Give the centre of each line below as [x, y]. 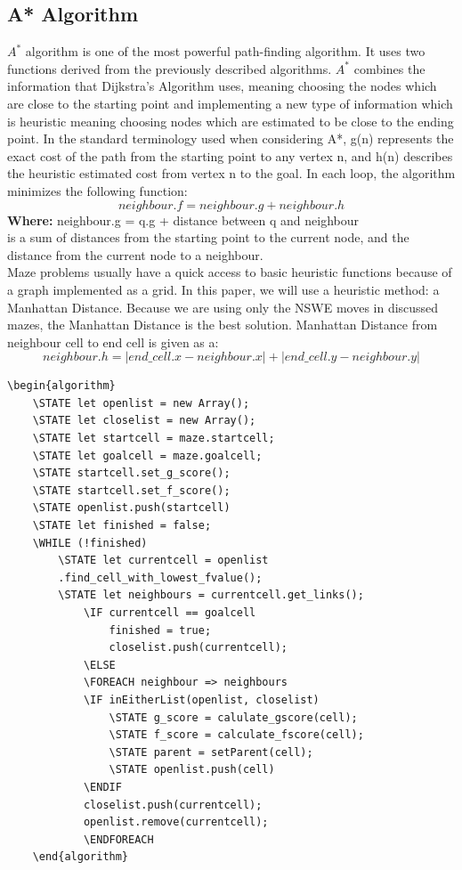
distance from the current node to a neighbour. [135, 254]
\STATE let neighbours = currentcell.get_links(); [211, 595]
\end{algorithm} [81, 857]
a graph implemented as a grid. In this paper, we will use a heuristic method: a [223, 289]
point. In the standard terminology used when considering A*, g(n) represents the [231, 138]
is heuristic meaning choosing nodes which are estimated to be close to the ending [231, 121]
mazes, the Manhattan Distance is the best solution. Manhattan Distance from [223, 325]
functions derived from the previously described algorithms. [170, 68]
